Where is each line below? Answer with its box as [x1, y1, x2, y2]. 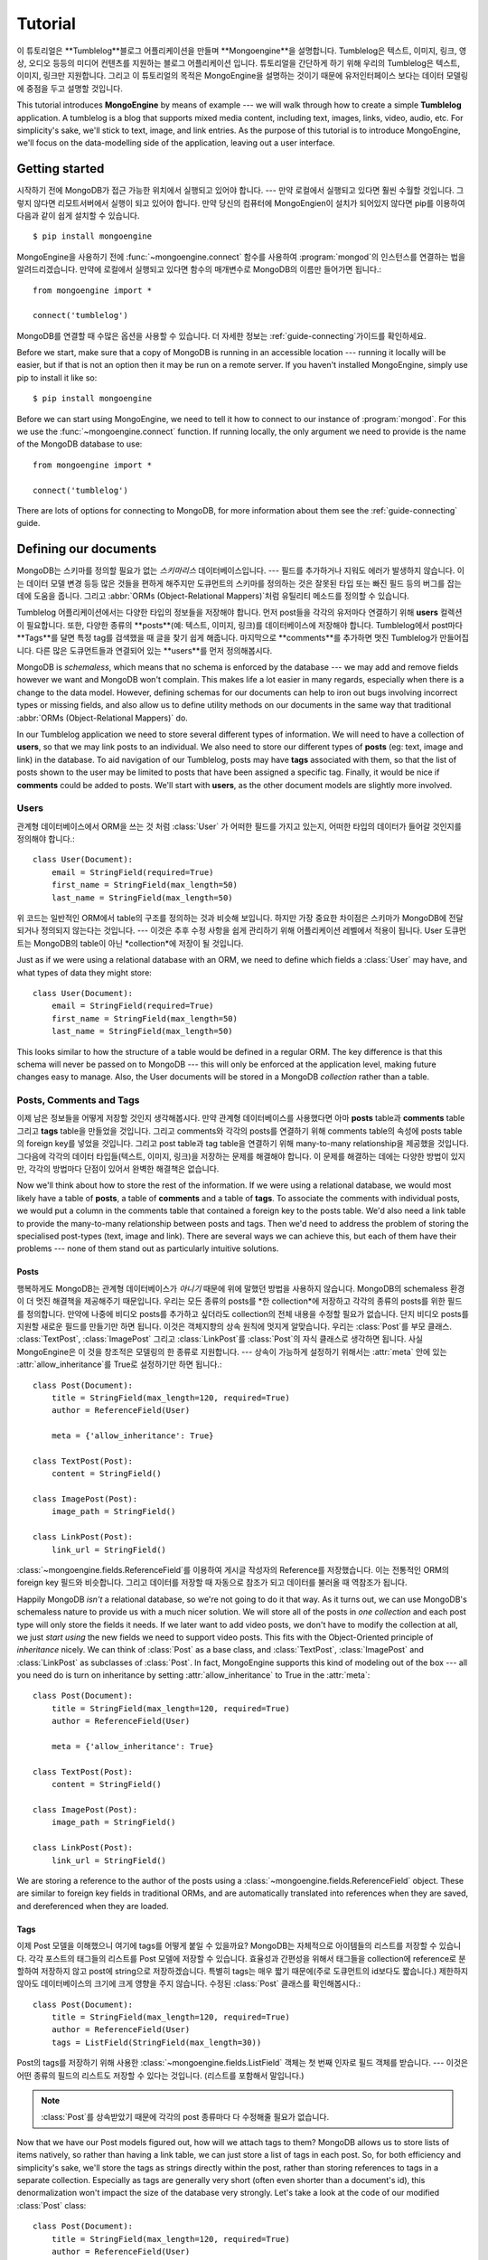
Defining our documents [16, 541, 157, 557]
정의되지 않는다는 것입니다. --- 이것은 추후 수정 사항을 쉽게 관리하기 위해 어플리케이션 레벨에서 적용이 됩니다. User [41, 925, 443, 936]
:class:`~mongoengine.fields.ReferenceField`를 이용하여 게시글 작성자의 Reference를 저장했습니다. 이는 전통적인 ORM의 [16, 1564, 449, 1575]
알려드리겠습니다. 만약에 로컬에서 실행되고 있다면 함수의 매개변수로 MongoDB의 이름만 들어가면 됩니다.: [16, 264, 382, 275]
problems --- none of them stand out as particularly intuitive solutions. [16, 1243, 279, 1254]
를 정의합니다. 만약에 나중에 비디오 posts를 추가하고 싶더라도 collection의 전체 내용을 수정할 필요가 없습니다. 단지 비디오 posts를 [16, 1308, 469, 1319]
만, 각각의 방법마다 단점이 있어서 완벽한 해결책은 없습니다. [16, 1163, 220, 1174]
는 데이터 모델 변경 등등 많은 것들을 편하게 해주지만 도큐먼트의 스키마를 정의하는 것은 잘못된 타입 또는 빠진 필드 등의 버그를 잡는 [16, 578, 463, 589]
